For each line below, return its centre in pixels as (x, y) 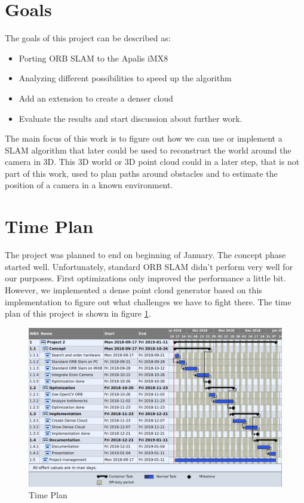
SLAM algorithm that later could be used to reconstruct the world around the (148, 150)
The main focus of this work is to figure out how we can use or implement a (144, 138)
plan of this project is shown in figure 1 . (78, 313)
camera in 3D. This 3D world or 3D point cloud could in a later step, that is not (152, 162)
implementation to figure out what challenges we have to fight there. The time (148, 301)
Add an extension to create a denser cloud (96, 98)
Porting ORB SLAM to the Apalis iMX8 (93, 58)
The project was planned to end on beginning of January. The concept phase (145, 255)
